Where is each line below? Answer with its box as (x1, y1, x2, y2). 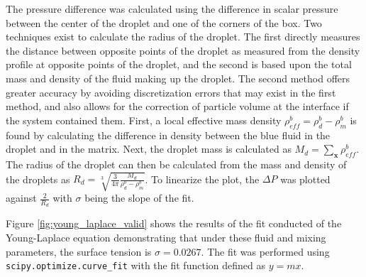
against (6, 190, 37, 205)
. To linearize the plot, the (145, 171, 260, 186)
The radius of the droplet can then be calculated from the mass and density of (6, 156, 347, 171)
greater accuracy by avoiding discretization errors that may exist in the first (6, 85, 336, 99)
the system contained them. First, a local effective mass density (6, 112, 282, 127)
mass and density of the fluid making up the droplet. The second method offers (6, 70, 350, 85)
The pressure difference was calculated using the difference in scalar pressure (6, 1, 338, 16)
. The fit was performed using (201, 244, 330, 259)
